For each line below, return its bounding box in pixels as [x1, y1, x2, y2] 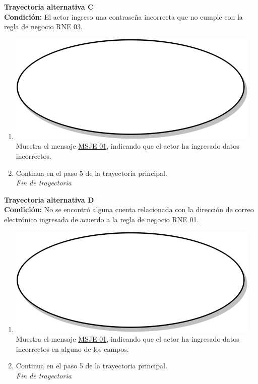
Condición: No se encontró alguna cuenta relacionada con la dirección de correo [4, 204, 254, 215]
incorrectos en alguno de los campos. [16, 343, 129, 354]
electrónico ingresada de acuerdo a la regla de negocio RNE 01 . [4, 214, 199, 224]
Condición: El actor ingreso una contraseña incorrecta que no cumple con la [4, 11, 243, 22]
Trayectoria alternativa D [4, 194, 94, 205]
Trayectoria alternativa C [4, 2, 94, 12]
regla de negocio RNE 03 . [4, 21, 83, 32]
